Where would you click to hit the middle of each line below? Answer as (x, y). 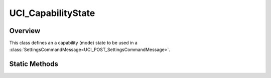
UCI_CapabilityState (52, 13)
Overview (25, 31)
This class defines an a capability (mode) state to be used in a (73, 43)
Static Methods (34, 64)
